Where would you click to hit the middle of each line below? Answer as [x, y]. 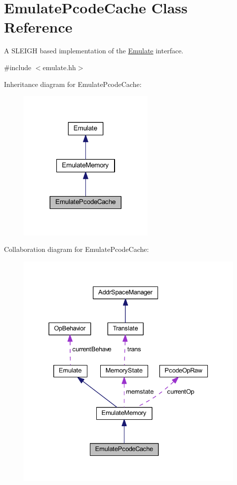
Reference [38, 27]
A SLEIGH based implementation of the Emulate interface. [94, 51]
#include [18, 67]
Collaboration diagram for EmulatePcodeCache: [77, 249]
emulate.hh [59, 67]
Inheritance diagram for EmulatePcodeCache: [73, 84]
